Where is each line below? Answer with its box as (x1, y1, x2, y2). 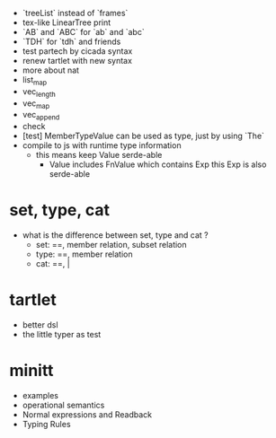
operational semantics (22, 399, 105, 410)
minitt (9, 361, 54, 381)
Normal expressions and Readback (22, 409, 153, 420)
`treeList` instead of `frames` (22, 8, 129, 18)
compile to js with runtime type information (22, 140, 182, 151)
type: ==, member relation (35, 249, 133, 259)
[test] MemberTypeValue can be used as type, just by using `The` (22, 130, 265, 142)
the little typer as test (22, 329, 102, 340)
